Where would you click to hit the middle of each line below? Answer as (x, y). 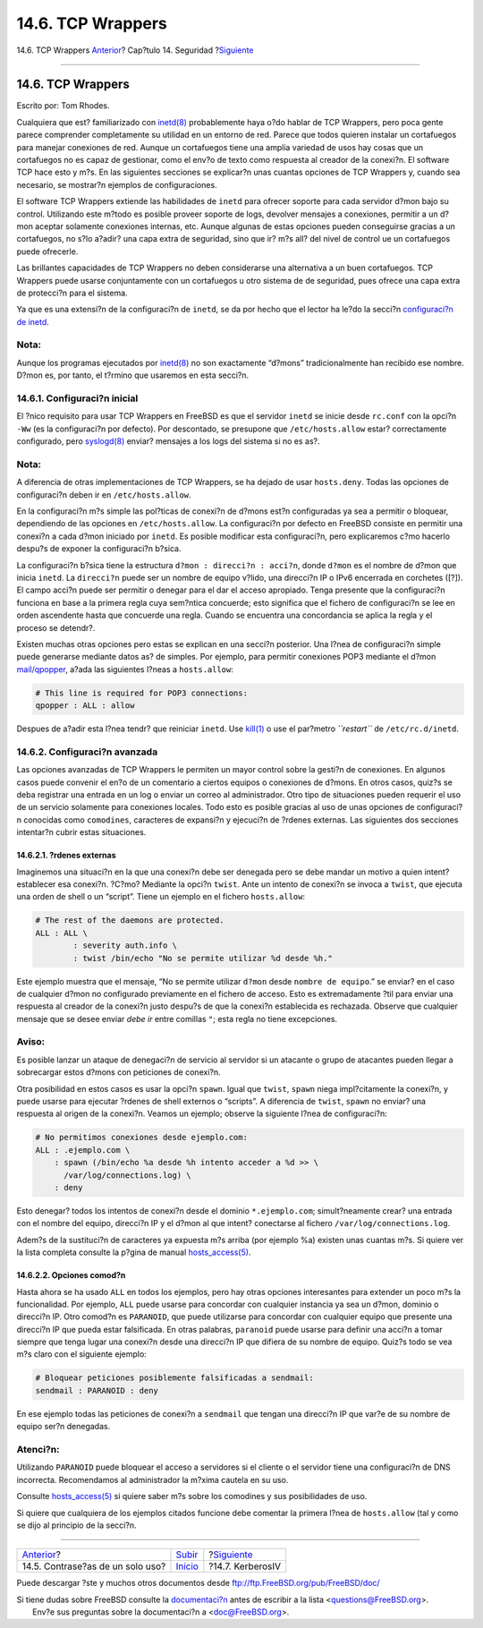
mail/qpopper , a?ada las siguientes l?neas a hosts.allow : (125, 669)
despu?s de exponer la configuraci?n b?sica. (99, 549)
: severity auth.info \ (125, 946)
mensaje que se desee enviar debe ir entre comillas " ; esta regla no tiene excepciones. (177, 1019)
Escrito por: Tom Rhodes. (63, 106)
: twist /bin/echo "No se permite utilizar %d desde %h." (203, 958)
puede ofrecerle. (47, 251)
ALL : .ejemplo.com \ (83, 1150)
